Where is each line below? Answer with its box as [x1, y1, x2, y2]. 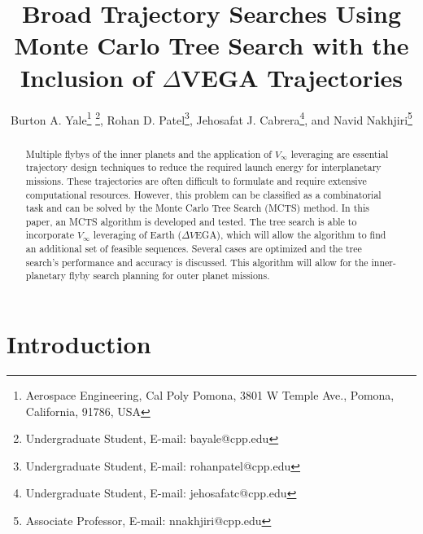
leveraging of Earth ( [93, 228, 182, 242]
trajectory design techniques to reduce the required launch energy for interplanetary [25, 160, 382, 174]
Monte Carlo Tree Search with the [14, 28, 409, 62]
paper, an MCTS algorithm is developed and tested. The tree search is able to [25, 214, 357, 228]
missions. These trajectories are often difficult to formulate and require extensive [25, 173, 367, 187]
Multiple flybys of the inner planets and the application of [25, 147, 272, 160]
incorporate [25, 228, 75, 242]
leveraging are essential [290, 147, 389, 160]
